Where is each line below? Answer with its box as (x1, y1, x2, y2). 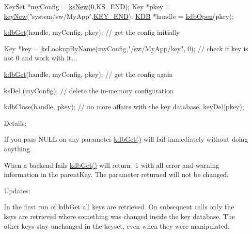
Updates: (4, 185, 31, 195)
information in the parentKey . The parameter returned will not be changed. (4, 169, 229, 179)
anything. (4, 143, 32, 153)
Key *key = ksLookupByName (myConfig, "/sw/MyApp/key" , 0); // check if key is (4, 43, 248, 53)
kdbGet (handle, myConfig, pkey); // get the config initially (4, 27, 180, 37)
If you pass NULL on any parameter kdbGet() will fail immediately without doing (4, 134, 248, 144)
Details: (4, 117, 27, 128)
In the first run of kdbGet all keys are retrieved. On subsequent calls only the (4, 202, 234, 212)
